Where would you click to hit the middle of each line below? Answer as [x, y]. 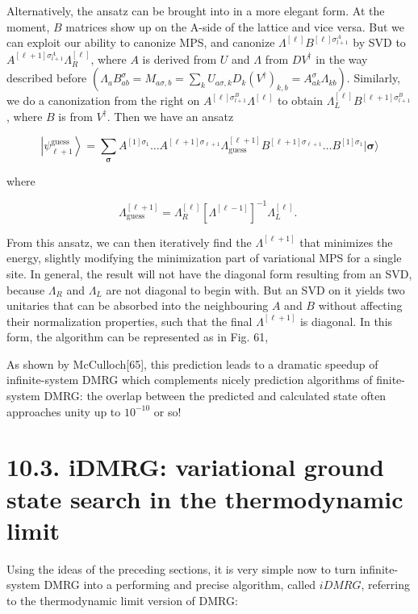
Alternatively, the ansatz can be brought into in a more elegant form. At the [196, 10]
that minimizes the [346, 242]
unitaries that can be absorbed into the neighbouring [138, 305]
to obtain [301, 100]
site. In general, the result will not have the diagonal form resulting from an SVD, [209, 273]
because [26, 289]
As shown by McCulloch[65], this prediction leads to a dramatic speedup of [192, 363]
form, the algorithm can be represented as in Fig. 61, [138, 337]
